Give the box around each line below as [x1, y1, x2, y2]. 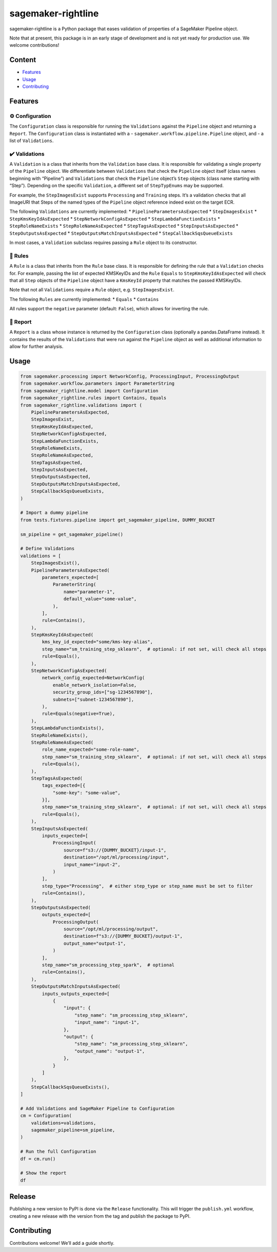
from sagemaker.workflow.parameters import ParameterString [20, 381, 175, 387]
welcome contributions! [9, 42, 60, 48]
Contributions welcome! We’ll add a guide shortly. [9, 1240, 115, 1246]
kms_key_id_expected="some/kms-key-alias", [42, 639, 153, 645]
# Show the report [20, 1170, 67, 1176]
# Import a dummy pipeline [20, 510, 88, 515]
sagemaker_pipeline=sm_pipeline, [31, 1127, 115, 1133]
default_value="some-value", [63, 596, 137, 602]
